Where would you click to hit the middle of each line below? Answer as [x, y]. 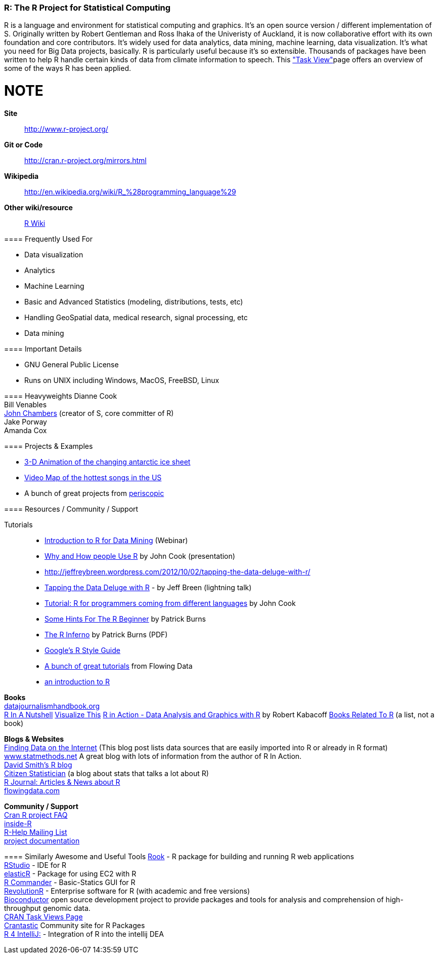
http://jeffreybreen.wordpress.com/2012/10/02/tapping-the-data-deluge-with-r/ [178, 571]
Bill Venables [26, 404]
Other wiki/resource [38, 207]
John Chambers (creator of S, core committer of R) [89, 413]
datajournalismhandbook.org [52, 706]
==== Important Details [43, 349]
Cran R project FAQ [36, 815]
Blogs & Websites [34, 739]
